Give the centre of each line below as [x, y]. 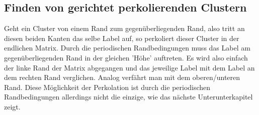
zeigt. [12, 106]
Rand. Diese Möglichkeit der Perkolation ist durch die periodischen [107, 87]
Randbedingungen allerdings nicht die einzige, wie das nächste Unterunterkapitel [128, 97]
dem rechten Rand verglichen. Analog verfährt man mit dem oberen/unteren [122, 77]
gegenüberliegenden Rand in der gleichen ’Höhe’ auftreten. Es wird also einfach [126, 57]
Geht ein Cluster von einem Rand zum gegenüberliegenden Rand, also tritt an [124, 28]
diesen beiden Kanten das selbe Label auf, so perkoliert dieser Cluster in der [122, 38]
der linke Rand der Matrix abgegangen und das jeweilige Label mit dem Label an [129, 67]
